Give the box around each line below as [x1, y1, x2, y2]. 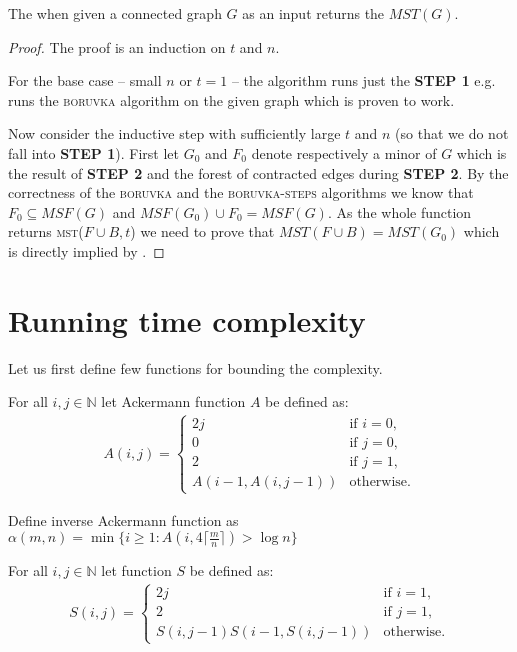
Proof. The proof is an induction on [8, 36, 226, 57]
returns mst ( [8, 221, 84, 242]
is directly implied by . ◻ [8, 240, 165, 261]
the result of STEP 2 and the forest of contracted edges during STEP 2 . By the [8, 162, 509, 183]
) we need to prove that [130, 221, 275, 242]
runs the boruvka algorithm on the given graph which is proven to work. [8, 89, 455, 110]
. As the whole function [327, 201, 472, 222]
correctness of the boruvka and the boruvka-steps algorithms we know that [8, 182, 474, 203]
